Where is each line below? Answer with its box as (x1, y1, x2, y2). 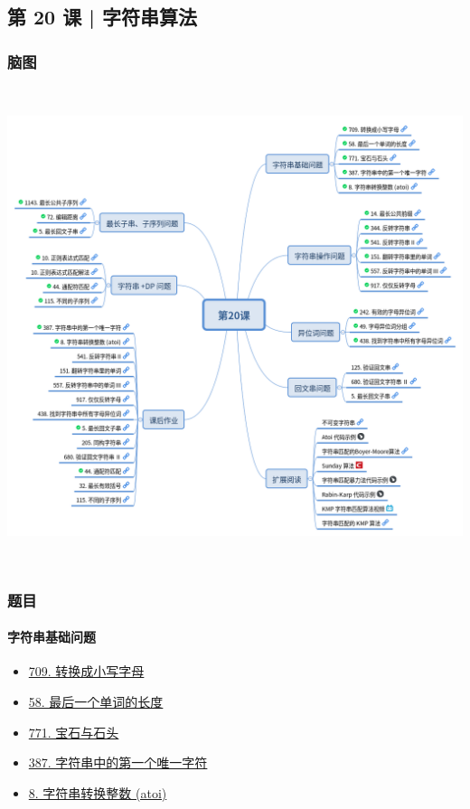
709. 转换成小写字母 (28, 662, 145, 681)
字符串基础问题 (7, 627, 96, 646)
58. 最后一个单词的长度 (28, 691, 164, 710)
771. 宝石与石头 (28, 722, 119, 741)
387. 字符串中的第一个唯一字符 (28, 753, 208, 772)
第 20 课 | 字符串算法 (7, 3, 198, 31)
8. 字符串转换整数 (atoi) (28, 783, 167, 802)
